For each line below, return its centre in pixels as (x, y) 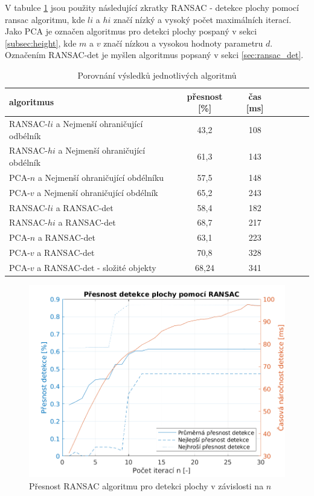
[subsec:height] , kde (41, 43)
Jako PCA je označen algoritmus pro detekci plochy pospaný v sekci (131, 31)
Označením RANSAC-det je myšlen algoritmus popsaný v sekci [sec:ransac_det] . (154, 55)
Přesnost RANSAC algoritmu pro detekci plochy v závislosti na (146, 485)
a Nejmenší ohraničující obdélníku (101, 177)
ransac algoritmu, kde (45, 19)
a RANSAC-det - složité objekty (97, 267)
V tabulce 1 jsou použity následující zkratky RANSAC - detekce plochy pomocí (152, 7)
